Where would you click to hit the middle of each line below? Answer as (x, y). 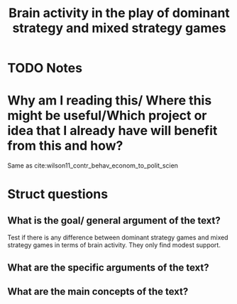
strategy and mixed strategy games (119, 28)
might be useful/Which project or (107, 116)
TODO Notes (45, 68)
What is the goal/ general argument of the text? (114, 221)
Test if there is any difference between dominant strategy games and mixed (118, 238)
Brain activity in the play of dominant (119, 13)
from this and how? (65, 146)
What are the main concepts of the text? (98, 292)
